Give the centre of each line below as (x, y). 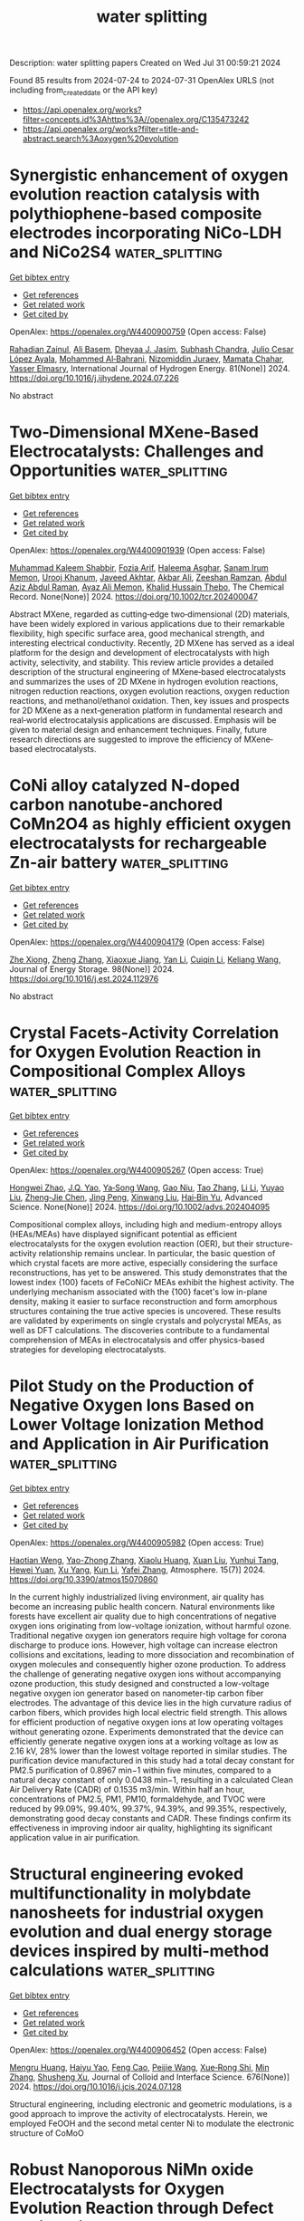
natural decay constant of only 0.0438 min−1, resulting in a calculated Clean (152, 1779)
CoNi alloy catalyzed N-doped (125, 786)
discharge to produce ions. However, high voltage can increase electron (143, 1645)
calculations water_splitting (112, 1970)
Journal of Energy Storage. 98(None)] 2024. (92, 969)
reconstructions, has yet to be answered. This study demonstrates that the (148, 1272)
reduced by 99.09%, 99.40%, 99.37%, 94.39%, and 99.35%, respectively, (148, 1808)
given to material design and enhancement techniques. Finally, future (138, 729)
